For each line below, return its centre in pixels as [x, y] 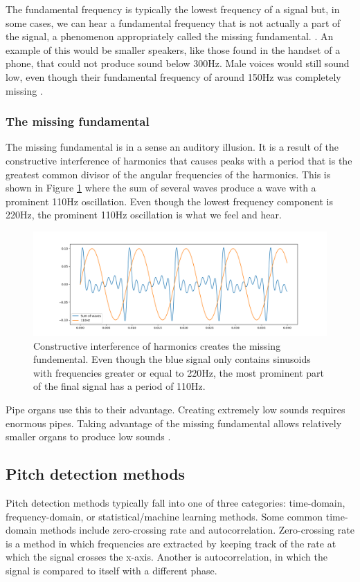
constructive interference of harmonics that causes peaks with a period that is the [179, 160]
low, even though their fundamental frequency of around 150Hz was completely [173, 76]
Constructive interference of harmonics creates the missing [157, 345]
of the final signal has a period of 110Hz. [119, 386]
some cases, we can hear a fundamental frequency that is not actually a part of [173, 22]
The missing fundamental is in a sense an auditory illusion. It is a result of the [172, 147]
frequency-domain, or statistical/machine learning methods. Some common [164, 516]
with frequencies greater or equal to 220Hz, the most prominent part [179, 372]
